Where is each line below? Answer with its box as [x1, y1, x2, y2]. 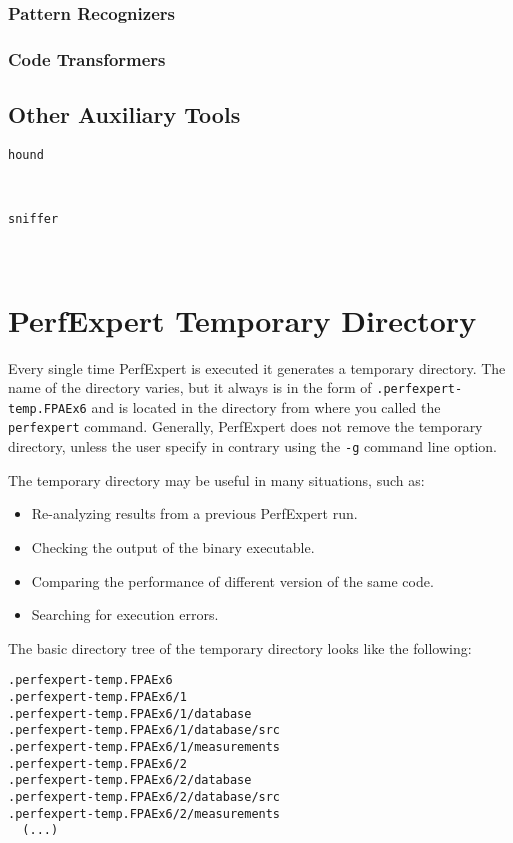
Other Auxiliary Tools [8, 99, 241, 130]
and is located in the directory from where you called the [91, 396, 441, 417]
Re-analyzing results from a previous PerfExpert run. [31, 503, 358, 524]
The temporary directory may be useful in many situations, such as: [8, 469, 425, 490]
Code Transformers [8, 46, 166, 71]
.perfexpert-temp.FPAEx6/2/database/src [8, 789, 281, 804]
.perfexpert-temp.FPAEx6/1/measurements [8, 739, 281, 754]
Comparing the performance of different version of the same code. [31, 570, 434, 591]
